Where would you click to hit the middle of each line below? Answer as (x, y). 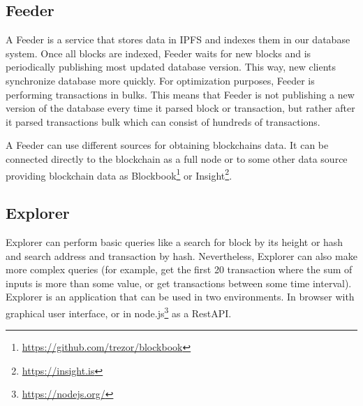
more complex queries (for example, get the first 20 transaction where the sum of (179, 269)
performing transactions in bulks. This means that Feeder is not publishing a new (180, 94)
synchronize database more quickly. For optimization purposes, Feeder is (160, 80)
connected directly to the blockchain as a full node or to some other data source (177, 158)
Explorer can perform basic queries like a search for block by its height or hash (175, 242)
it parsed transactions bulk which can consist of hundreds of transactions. (163, 121)
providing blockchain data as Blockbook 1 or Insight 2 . (119, 174)
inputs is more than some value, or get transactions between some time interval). (179, 283)
